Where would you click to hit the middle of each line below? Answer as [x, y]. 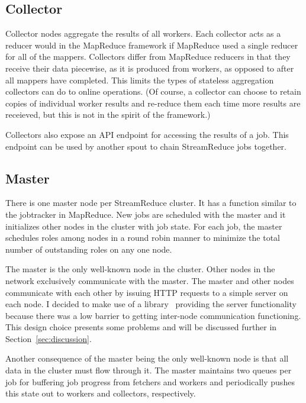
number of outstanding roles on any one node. [89, 249]
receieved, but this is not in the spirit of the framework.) [108, 115]
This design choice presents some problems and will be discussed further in [141, 327]
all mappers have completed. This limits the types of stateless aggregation [140, 80]
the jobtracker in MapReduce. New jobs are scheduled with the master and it [146, 214]
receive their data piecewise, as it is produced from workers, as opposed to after [150, 68]
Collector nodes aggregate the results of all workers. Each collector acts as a [143, 33]
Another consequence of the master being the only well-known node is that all [147, 358]
